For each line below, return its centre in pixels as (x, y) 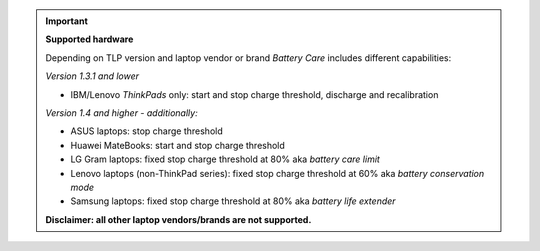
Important (67, 21)
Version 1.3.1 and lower (92, 76)
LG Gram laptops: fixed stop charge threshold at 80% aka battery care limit (225, 159)
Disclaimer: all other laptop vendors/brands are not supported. (178, 219)
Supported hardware (89, 39)
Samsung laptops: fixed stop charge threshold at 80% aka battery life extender (233, 201)
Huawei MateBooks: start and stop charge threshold (177, 145)
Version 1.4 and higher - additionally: (122, 112)
